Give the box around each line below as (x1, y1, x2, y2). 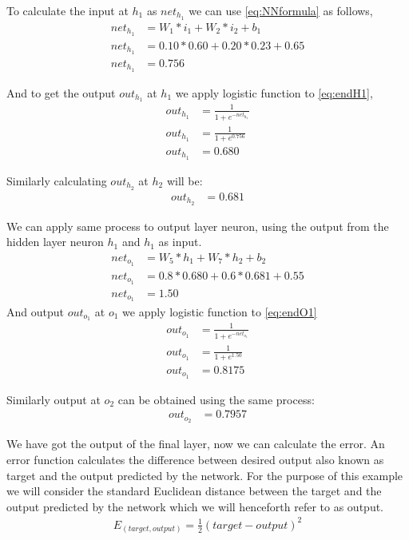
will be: (166, 172, 203, 189)
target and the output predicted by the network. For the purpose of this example (6, 467, 403, 483)
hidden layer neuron (6, 233, 104, 250)
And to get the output (6, 84, 116, 101)
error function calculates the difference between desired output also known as (6, 451, 384, 467)
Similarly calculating (6, 172, 107, 189)
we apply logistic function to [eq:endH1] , (175, 84, 373, 101)
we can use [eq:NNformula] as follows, (189, 2, 373, 18)
